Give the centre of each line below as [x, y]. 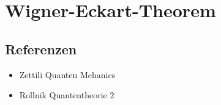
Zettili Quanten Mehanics [67, 74]
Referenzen [41, 49]
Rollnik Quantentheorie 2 [67, 95]
